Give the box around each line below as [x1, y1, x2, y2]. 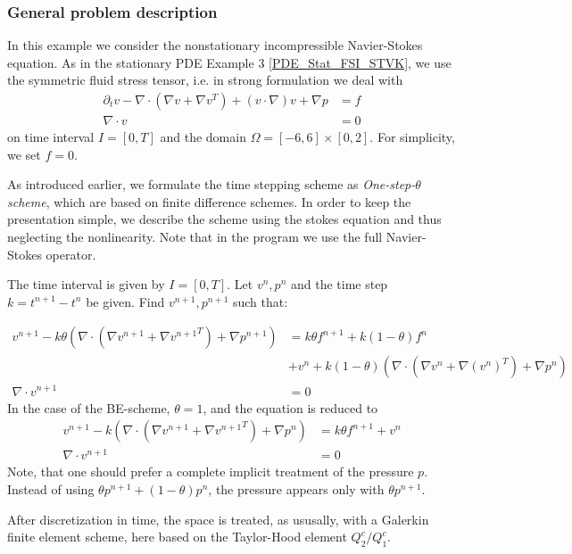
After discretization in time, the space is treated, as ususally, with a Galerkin [7, 509, 429, 528]
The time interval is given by [7, 275, 165, 294]
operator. [46, 244, 96, 263]
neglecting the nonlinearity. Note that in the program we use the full [7, 227, 383, 246]
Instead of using [7, 479, 95, 498]
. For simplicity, [369, 128, 455, 146]
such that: [232, 292, 288, 310]
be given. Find [86, 292, 165, 310]
